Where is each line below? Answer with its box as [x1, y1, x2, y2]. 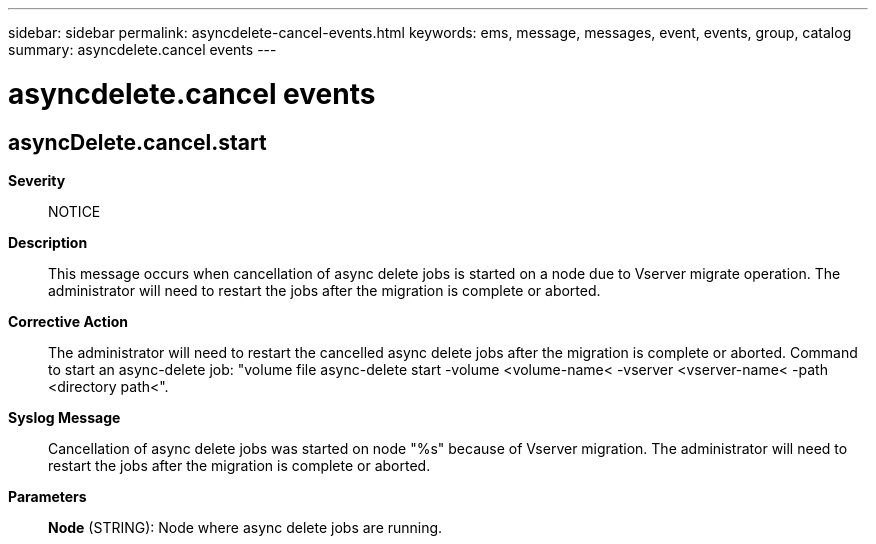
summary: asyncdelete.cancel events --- [8, 41, 277, 58]
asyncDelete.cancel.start [8, 129, 267, 155]
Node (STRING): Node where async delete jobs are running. [48, 518, 443, 536]
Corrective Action [8, 312, 128, 330]
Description [8, 233, 88, 251]
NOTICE [48, 202, 101, 220]
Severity [8, 171, 66, 189]
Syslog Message [8, 408, 121, 426]
